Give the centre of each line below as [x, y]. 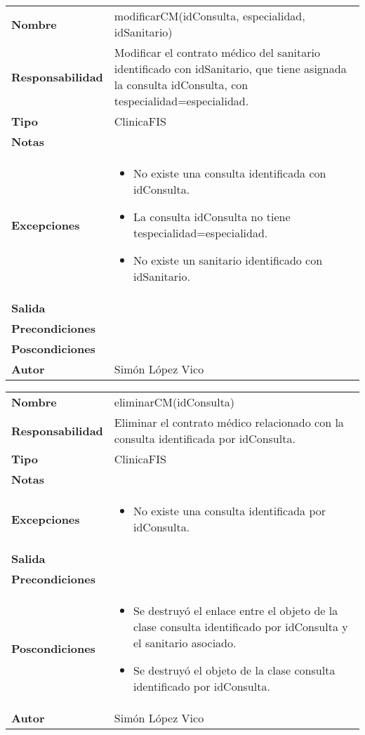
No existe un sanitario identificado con [228, 260]
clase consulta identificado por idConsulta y [241, 627]
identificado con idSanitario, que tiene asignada [230, 68]
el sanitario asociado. [185, 643]
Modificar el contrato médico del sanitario [217, 52]
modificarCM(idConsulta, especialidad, [210, 16]
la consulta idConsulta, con [181, 85]
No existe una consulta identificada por [230, 511]
